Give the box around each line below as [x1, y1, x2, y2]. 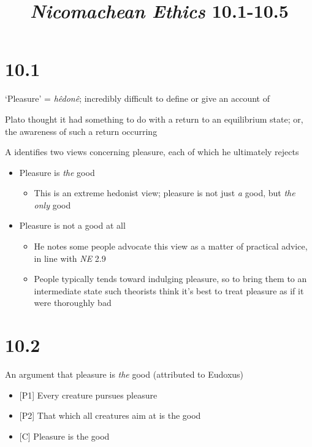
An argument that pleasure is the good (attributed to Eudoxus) [5, 368, 244, 381]
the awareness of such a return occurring [5, 124, 158, 137]
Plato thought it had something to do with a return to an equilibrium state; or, [5, 112, 303, 125]
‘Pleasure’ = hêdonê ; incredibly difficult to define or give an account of [5, 92, 270, 105]
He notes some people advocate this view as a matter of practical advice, [34, 240, 308, 253]
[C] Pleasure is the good [19, 429, 110, 442]
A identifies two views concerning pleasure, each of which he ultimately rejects [5, 145, 299, 158]
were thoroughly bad [34, 296, 112, 309]
